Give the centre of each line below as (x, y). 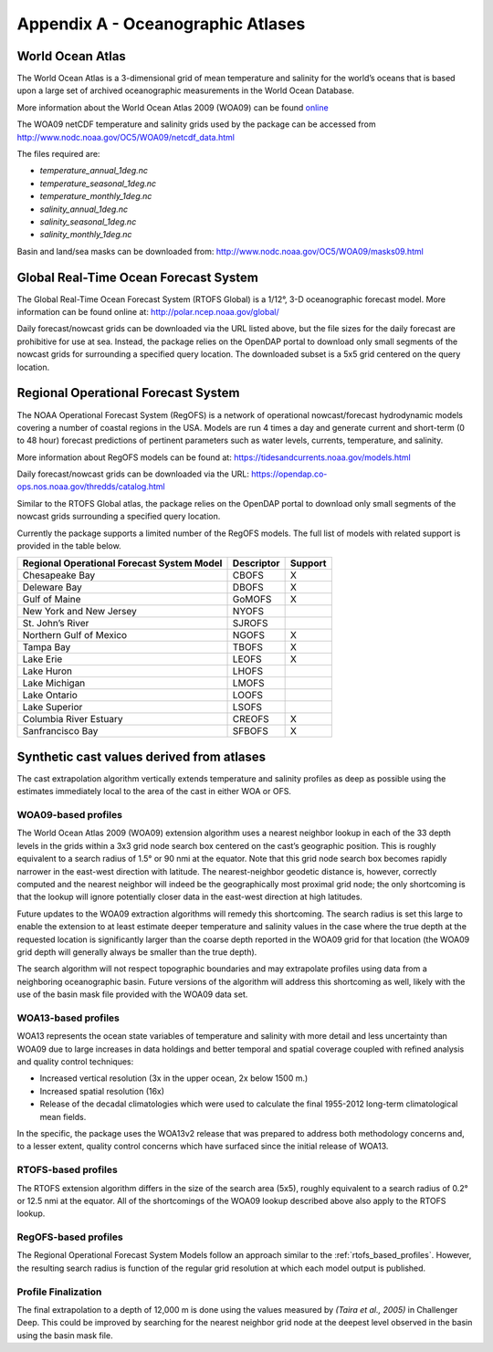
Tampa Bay (47, 647)
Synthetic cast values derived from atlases (142, 756)
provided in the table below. (69, 546)
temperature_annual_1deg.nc (94, 171)
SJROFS (250, 624)
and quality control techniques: (75, 1062)
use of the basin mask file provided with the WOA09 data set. (132, 994)
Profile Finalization (59, 1292)
